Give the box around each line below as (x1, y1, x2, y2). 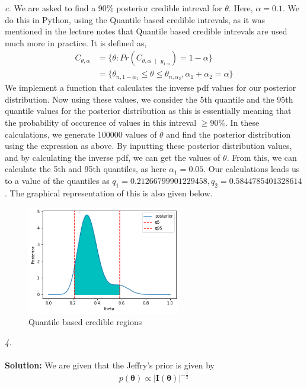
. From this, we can (226, 151, 297, 163)
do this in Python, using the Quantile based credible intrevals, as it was (5, 13, 266, 26)
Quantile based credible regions (28, 316, 142, 328)
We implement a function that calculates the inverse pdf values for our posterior (5, 81, 296, 94)
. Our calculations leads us (203, 163, 300, 175)
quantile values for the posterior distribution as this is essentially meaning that (5, 104, 292, 117)
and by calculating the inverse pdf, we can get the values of (5, 151, 220, 163)
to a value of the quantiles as (5, 174, 110, 187)
